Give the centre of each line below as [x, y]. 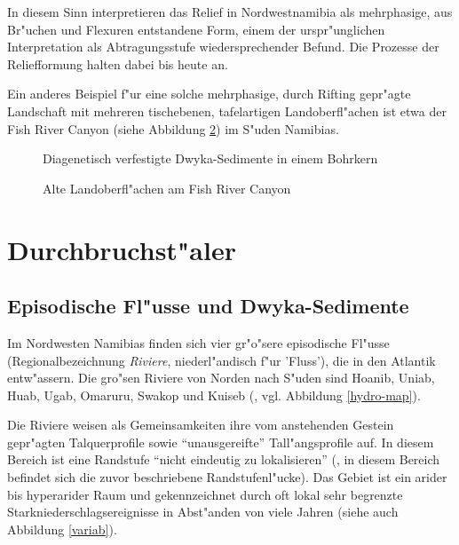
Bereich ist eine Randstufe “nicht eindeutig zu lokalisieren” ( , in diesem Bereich [224, 459]
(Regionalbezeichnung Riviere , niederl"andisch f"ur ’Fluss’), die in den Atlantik [222, 360]
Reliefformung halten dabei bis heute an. [118, 63]
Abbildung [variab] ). [62, 529]
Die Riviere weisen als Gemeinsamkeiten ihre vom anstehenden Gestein [201, 425]
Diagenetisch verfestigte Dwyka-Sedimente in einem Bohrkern [210, 158]
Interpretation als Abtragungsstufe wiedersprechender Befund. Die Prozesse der [223, 47]
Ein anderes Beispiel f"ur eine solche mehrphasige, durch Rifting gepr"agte [209, 94]
